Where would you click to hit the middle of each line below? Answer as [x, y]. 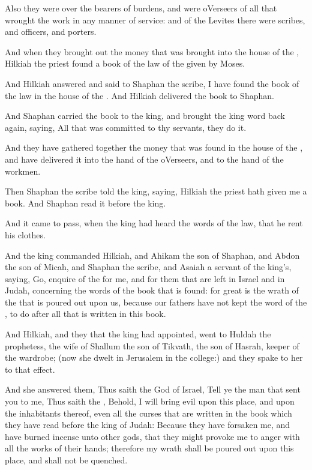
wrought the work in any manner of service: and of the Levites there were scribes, [155, 20]
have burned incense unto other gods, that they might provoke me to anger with [152, 436]
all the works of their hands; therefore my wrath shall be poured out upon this [149, 448]
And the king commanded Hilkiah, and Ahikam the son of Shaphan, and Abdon [152, 255]
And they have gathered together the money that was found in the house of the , [154, 147]
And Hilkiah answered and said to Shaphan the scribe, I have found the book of [152, 83]
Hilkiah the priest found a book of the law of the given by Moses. [125, 63]
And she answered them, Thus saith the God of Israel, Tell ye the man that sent [153, 389]
